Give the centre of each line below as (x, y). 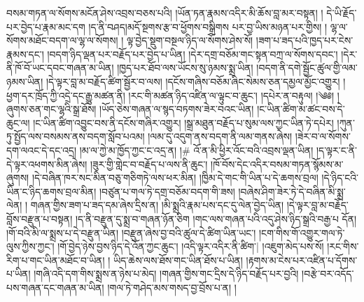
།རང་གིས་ (343, 246)
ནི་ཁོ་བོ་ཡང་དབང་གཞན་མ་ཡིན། (60, 68)
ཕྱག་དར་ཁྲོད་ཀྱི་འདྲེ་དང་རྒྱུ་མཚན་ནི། (66, 95)
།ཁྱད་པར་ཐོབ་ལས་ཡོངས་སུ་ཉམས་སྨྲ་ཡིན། (185, 68)
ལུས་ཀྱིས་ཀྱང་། (30, 246)
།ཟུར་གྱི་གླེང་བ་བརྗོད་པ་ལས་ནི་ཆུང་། (149, 164)
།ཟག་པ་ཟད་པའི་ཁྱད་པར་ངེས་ (304, 40)
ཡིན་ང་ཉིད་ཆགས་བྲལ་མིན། (51, 191)
